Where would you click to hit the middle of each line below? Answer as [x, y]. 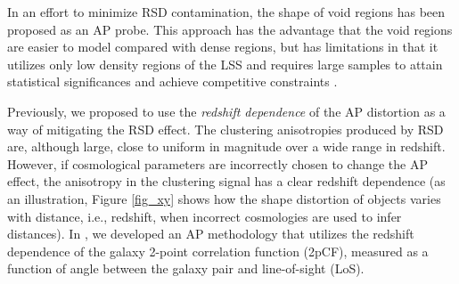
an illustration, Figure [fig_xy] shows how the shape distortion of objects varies [224, 198]
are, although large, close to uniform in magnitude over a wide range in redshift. [226, 146]
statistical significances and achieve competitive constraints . [172, 81]
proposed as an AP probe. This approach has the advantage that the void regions [230, 29]
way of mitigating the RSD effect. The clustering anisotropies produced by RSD [225, 129]
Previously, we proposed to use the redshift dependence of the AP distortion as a [226, 111]
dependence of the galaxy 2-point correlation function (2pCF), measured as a [218, 251]
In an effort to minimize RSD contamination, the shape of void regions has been [226, 12]
